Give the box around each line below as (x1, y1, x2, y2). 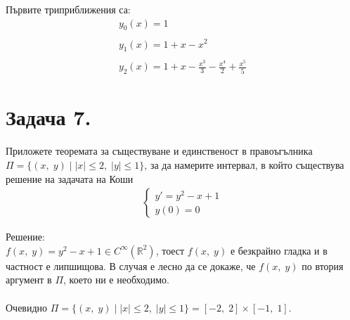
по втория (302, 258, 344, 273)
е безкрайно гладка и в (230, 243, 328, 257)
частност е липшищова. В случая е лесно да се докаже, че (6, 258, 256, 273)
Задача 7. (6, 103, 91, 132)
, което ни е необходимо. (63, 272, 169, 287)
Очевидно (6, 300, 48, 314)
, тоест (155, 243, 185, 257)
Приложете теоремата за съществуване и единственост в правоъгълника (6, 143, 313, 158)
